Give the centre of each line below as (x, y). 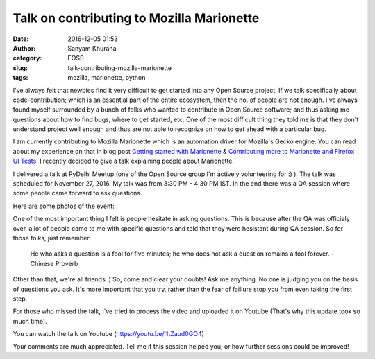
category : (27, 58)
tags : (20, 78)
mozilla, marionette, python (107, 78)
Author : (24, 48)
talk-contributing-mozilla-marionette (120, 68)
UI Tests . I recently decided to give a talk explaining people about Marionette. (124, 161)
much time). (30, 321)
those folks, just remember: (52, 238)
